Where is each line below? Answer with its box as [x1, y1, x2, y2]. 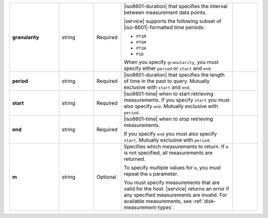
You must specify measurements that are [124, 179, 220, 186]
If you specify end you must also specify [124, 131, 217, 137]
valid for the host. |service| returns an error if [124, 185, 229, 192]
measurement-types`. [124, 204, 175, 211]
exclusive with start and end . [124, 84, 191, 90]
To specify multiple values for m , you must [124, 164, 221, 171]
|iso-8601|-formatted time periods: [124, 24, 205, 31]
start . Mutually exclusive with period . [124, 137, 211, 144]
